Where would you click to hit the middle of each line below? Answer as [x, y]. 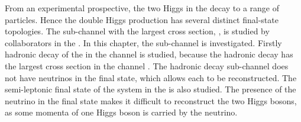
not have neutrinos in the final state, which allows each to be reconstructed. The [151, 77]
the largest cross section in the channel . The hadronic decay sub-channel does [147, 65]
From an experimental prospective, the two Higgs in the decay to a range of [142, 8]
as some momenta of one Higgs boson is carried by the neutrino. [121, 112]
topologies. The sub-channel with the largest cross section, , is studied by [137, 31]
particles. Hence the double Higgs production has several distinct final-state [142, 19]
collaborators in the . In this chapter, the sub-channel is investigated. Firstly [143, 42]
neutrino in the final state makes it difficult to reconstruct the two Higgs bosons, [151, 100]
